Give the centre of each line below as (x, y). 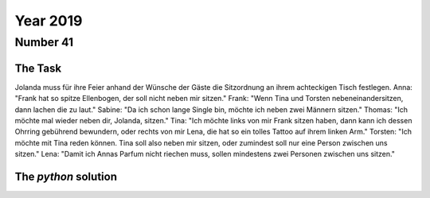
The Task (38, 68)
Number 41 (44, 42)
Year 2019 (49, 21)
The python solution (66, 176)
